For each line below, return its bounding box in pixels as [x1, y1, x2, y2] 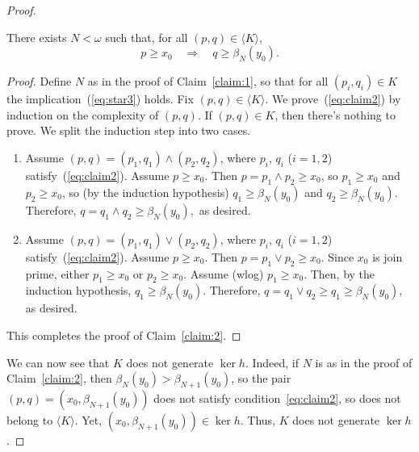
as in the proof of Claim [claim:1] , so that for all [87, 73, 329, 90]
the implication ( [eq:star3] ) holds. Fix [6, 90, 194, 107]
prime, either [25, 265, 90, 282]
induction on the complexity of [6, 106, 159, 123]
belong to [6, 411, 53, 428]
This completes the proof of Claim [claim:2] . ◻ [6, 326, 241, 343]
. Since [321, 248, 354, 265]
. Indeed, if [245, 354, 299, 370]
